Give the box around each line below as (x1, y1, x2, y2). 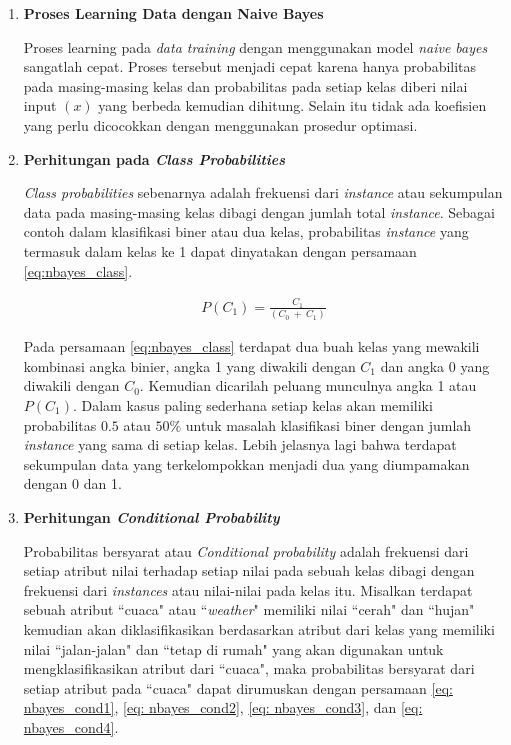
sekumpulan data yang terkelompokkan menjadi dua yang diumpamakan (23, 453, 470, 474)
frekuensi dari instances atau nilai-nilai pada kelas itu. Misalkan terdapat (23, 579, 473, 600)
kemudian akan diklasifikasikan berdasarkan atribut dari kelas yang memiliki (23, 618, 495, 639)
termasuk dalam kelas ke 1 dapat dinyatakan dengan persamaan (23, 240, 417, 261)
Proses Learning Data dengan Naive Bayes (23, 3, 324, 23)
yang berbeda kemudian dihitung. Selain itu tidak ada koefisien (98, 95, 487, 116)
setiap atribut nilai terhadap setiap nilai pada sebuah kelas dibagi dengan (23, 560, 475, 581)
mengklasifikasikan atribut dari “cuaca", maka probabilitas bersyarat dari (23, 658, 475, 679)
